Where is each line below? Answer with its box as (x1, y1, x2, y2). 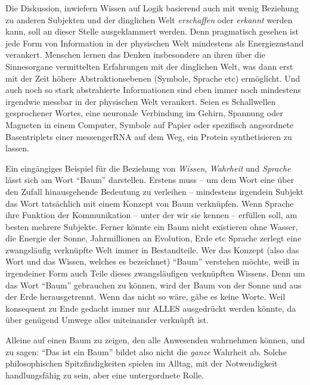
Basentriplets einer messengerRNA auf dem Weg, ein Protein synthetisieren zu (5, 130, 292, 142)
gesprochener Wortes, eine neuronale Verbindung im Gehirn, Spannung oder (5, 107, 283, 119)
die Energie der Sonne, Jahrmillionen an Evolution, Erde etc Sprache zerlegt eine (5, 232, 302, 244)
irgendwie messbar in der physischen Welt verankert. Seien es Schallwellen (5, 95, 276, 107)
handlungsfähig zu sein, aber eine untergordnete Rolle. (5, 368, 204, 381)
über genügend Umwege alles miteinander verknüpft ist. (5, 313, 209, 326)
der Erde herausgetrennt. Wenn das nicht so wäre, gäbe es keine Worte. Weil (5, 290, 286, 303)
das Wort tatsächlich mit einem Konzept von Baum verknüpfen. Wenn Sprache (5, 197, 294, 209)
